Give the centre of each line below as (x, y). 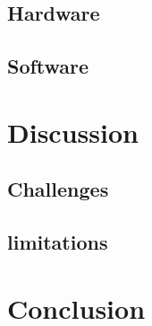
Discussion (73, 132)
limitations (58, 242)
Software (48, 66)
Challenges (58, 189)
